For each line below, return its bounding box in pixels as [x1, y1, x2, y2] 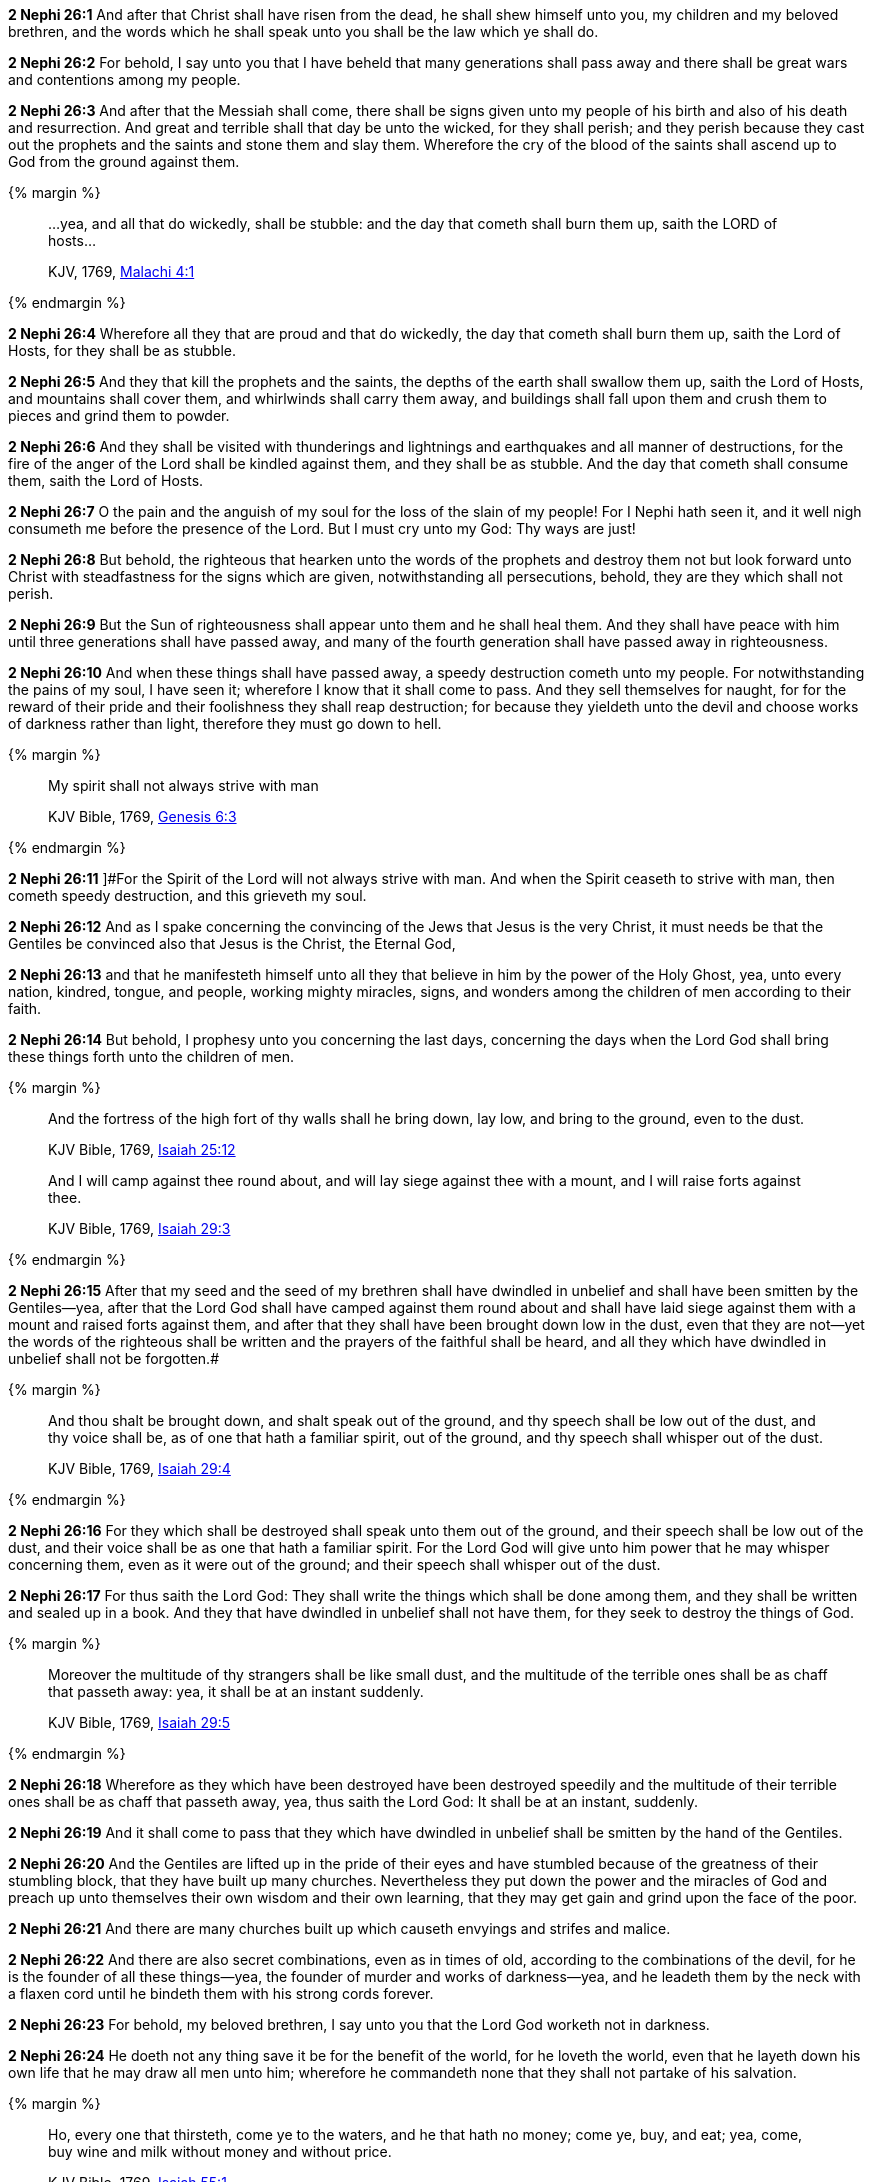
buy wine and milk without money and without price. [48, 2143, 392, 2160]
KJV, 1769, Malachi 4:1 [48, 263, 195, 280]
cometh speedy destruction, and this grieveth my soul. [8, 887, 367, 904]
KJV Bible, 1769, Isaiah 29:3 [48, 1220, 231, 1237]
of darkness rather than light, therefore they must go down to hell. [8, 715, 442, 732]
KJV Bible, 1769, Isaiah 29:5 [48, 1714, 231, 1731]
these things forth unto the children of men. [8, 1048, 294, 1065]
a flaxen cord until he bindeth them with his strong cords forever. [8, 1985, 434, 2002]
